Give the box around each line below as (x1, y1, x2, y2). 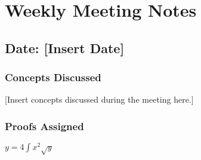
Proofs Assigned (5, 118, 84, 133)
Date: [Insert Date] (5, 38, 125, 57)
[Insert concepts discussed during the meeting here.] (5, 93, 194, 106)
